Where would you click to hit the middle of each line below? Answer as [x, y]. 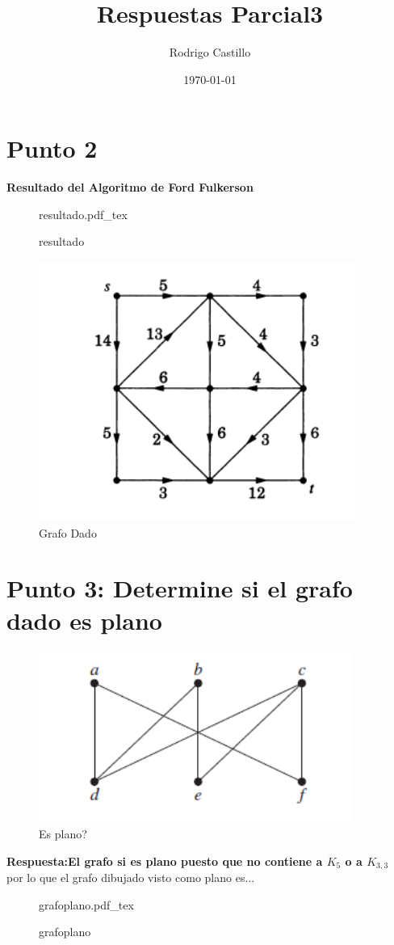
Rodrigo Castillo [210, 52]
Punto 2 [52, 148]
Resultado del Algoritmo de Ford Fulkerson [130, 187]
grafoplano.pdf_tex [86, 904]
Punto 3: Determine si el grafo [180, 588]
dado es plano [84, 620]
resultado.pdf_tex [83, 214]
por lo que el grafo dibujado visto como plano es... [131, 877]
